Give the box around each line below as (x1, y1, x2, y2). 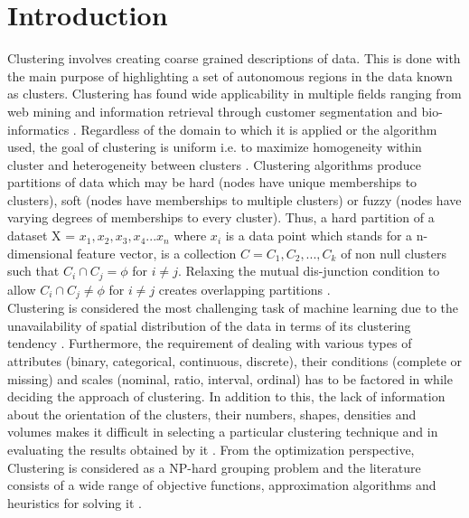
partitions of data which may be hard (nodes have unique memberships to (7, 173, 417, 192)
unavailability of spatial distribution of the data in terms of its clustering (7, 316, 411, 334)
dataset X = (7, 226, 76, 245)
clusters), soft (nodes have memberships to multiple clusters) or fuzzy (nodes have (7, 190, 462, 209)
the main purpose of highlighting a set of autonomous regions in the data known (7, 66, 453, 85)
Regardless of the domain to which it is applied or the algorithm (80, 119, 437, 138)
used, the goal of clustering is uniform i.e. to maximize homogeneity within (7, 137, 422, 156)
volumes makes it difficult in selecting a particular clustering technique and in (7, 422, 438, 441)
